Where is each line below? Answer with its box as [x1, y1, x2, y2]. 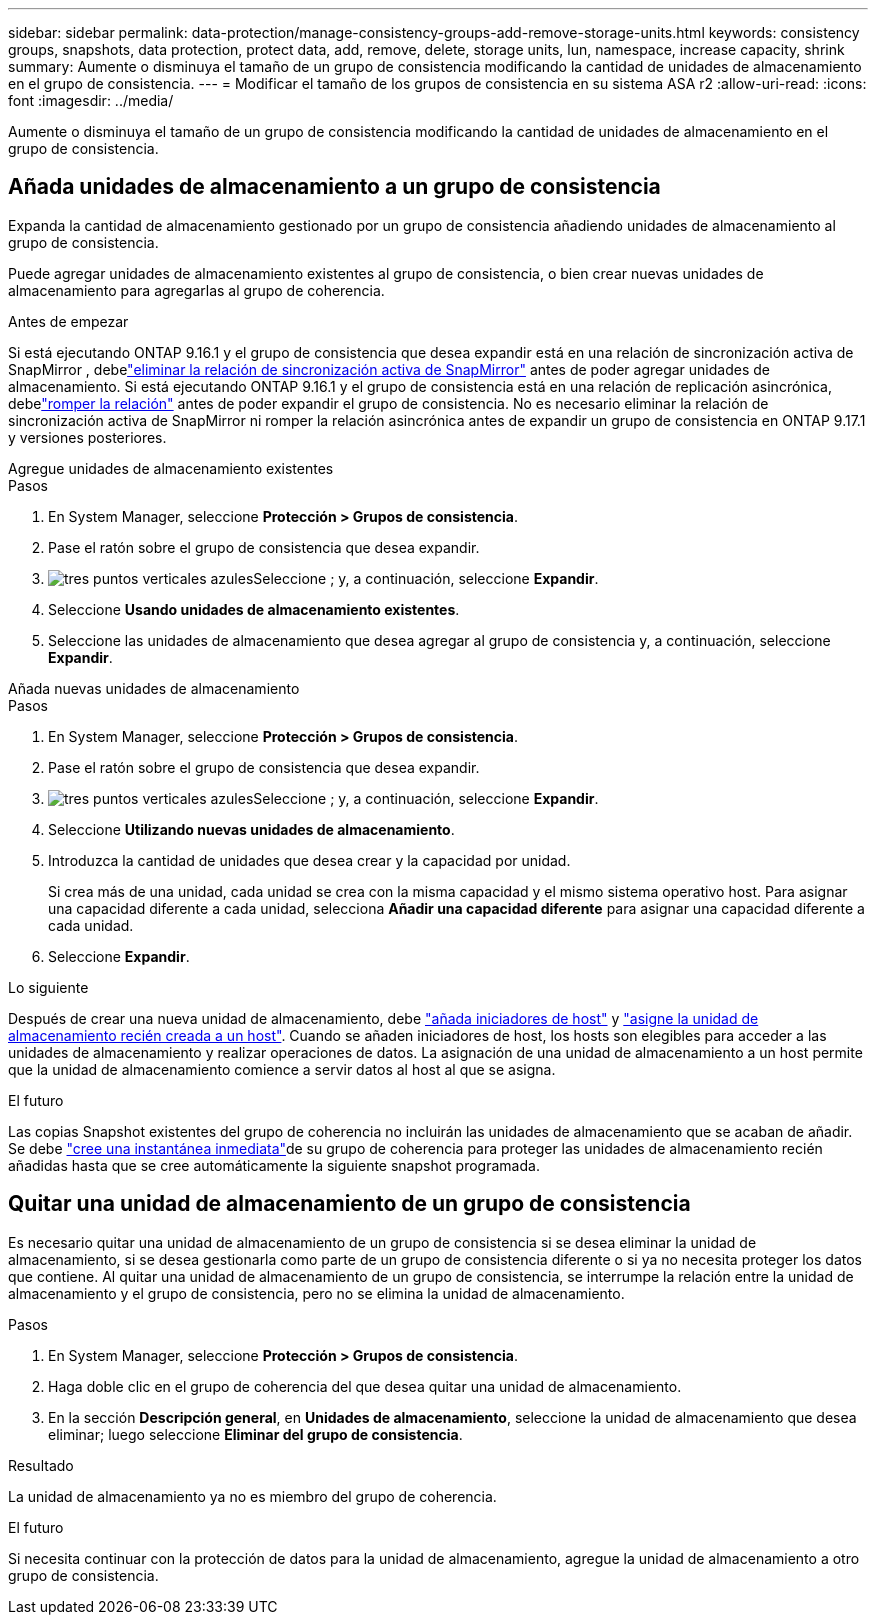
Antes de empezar [8, 312, 129, 330]
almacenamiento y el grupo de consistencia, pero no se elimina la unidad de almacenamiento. [8, 1284, 625, 1302]
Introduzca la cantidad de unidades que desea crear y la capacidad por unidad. [48, 851, 571, 869]
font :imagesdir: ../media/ [8, 92, 174, 109]
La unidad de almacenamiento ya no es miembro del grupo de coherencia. [8, 1487, 497, 1505]
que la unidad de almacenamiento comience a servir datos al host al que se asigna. [8, 1060, 556, 1078]
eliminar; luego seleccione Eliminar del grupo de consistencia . [48, 1425, 463, 1443]
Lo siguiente [8, 978, 89, 996]
